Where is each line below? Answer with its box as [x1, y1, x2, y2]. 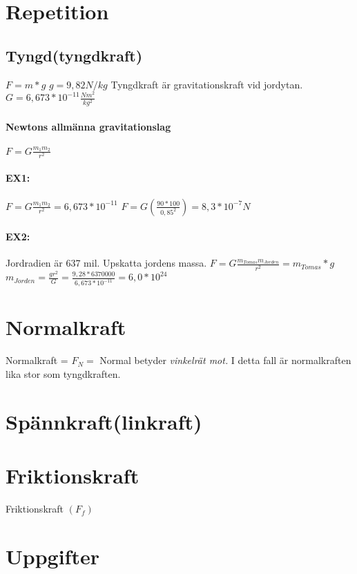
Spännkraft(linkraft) [6, 407, 202, 435]
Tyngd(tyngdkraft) [6, 44, 143, 66]
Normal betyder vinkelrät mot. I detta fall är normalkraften [99, 353, 351, 367]
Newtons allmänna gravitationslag [6, 119, 171, 133]
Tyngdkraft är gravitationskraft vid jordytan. [110, 77, 303, 91]
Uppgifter [6, 542, 99, 570]
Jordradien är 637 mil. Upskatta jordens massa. [6, 256, 207, 270]
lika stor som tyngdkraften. [6, 366, 121, 381]
